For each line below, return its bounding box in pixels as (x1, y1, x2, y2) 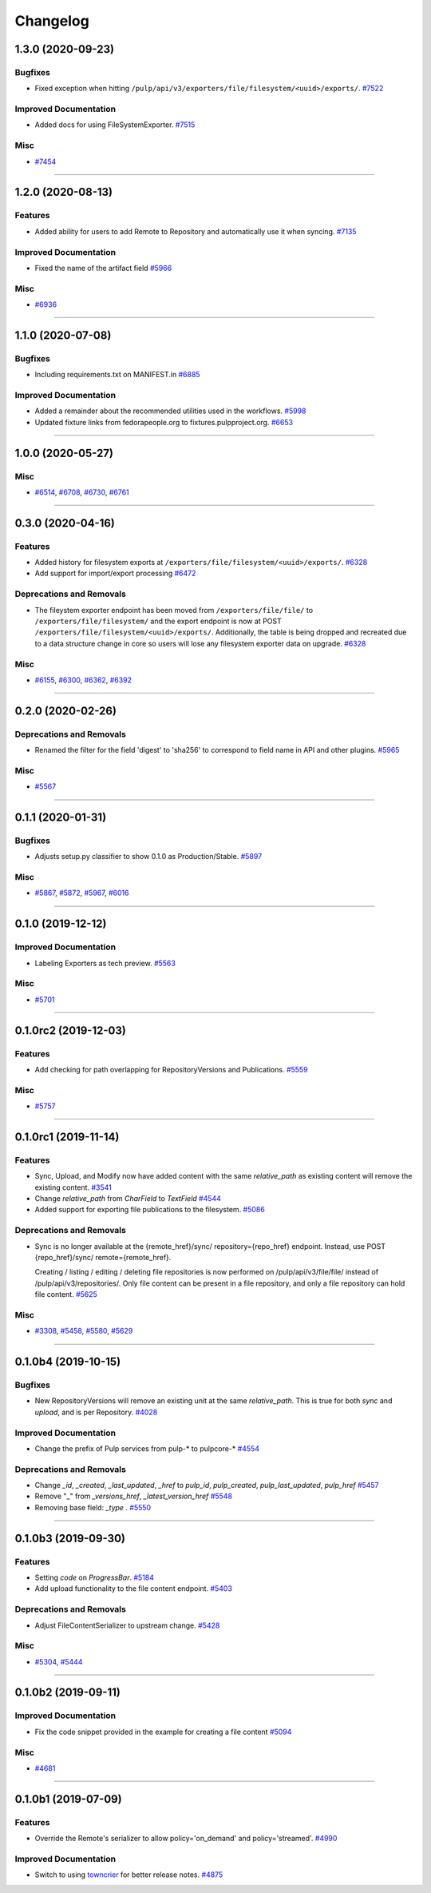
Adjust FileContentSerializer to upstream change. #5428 (34, 1621, 220, 1630)
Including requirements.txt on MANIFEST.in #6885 (34, 370, 200, 380)
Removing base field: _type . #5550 (34, 1502, 152, 1512)
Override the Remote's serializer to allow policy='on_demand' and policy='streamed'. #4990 (34, 1834, 338, 1843)
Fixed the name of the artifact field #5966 (34, 263, 172, 272)
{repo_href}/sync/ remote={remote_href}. (34, 1252, 172, 1262)
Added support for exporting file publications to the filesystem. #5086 (34, 1205, 265, 1215)
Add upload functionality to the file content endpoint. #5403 (34, 1584, 233, 1593)
